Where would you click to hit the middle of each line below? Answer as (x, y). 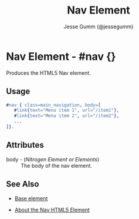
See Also (23, 184)
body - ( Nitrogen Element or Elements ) (53, 159)
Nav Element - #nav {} (61, 56)
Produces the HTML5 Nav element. (48, 73)
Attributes (25, 145)
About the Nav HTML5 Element (52, 210)
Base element (31, 198)
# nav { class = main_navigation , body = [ (53, 105)
